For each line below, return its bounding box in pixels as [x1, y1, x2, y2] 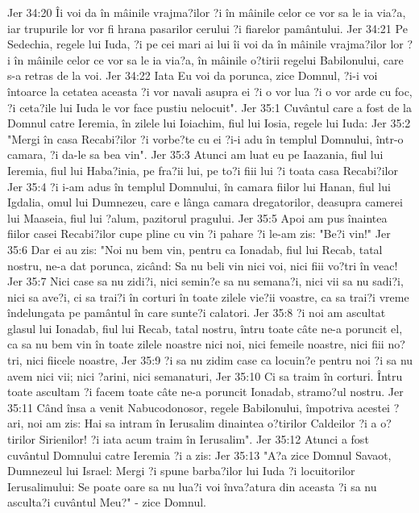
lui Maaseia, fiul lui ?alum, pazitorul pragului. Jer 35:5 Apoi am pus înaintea [7, 209, 388, 226]
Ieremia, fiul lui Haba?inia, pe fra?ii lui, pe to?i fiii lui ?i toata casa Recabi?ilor [7, 161, 398, 178]
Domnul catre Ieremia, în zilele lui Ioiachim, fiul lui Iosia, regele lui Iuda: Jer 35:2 [7, 115, 411, 131]
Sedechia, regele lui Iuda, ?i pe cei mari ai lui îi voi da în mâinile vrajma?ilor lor [7, 35, 404, 52]
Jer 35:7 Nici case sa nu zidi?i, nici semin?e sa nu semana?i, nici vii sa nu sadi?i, [7, 273, 404, 290]
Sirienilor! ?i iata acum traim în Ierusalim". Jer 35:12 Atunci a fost [39, 431, 369, 448]
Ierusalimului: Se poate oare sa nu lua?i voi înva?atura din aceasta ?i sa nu [7, 478, 377, 494]
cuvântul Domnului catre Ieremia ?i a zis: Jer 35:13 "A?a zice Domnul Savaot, [7, 446, 392, 463]
